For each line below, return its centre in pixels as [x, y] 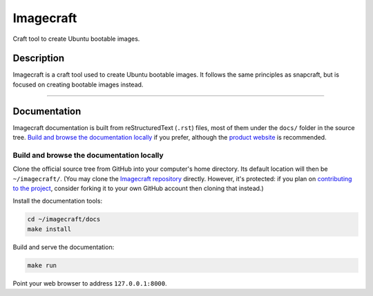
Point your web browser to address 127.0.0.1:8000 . [90, 283]
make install [49, 229]
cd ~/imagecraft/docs [64, 219]
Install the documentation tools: [58, 201]
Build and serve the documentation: [64, 247]
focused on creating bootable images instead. [78, 84]
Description [39, 58]
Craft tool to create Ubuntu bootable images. [76, 39]
